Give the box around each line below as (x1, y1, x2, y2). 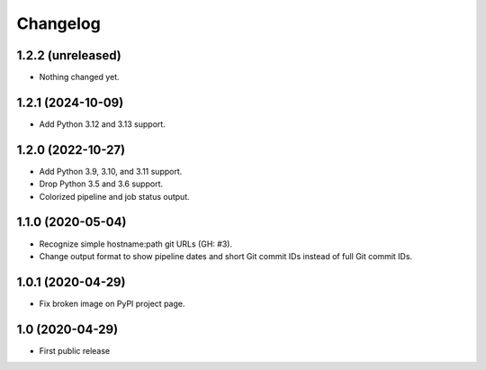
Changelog (16, 14, 101, 33)
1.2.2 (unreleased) (16, 48, 121, 63)
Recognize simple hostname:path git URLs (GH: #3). (39, 239, 233, 249)
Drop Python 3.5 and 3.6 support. (39, 178, 164, 189)
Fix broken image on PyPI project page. (39, 298, 185, 309)
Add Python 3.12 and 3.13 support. (39, 118, 166, 130)
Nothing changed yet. (39, 72, 121, 83)
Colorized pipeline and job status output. (39, 191, 190, 202)
